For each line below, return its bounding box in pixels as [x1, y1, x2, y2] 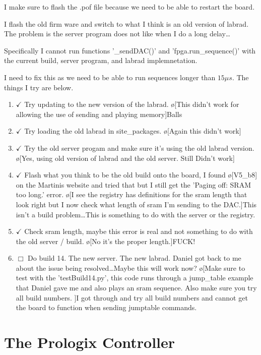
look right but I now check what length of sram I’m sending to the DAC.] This [16, 199, 257, 209]
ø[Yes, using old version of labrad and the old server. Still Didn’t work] [16, 152, 235, 163]
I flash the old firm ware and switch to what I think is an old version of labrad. [4, 18, 249, 29]
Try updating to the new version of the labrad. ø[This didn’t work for [24, 99, 239, 109]
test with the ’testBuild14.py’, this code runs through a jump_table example [16, 272, 253, 283]
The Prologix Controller [4, 332, 175, 352]
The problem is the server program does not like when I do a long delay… [4, 28, 231, 39]
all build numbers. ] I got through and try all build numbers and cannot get [16, 292, 248, 303]
